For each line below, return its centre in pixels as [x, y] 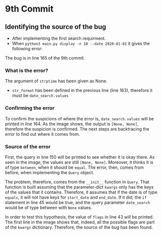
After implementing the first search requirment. [59, 38]
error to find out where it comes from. [43, 134]
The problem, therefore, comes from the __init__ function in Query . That [77, 182]
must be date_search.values [40, 96]
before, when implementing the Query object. [50, 172]
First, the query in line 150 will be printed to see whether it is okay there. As [80, 157]
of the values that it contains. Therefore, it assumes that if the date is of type [81, 192]
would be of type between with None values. [49, 207]
